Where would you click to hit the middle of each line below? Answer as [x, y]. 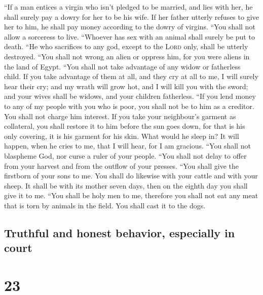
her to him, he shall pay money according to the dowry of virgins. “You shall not [130, 27]
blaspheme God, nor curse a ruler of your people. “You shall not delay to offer [125, 155]
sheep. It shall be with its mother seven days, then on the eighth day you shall [126, 185]
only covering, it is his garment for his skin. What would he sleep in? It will [122, 136]
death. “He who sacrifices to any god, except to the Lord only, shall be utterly [126, 46]
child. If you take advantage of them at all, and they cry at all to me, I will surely [131, 76]
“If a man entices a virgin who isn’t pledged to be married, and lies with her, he [128, 7]
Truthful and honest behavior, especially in [120, 232]
